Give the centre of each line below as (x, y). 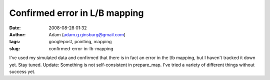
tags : (15, 42)
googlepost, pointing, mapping (80, 42)
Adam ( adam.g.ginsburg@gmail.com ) (87, 34)
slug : (14, 48)
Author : (17, 34)
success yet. (22, 72)
